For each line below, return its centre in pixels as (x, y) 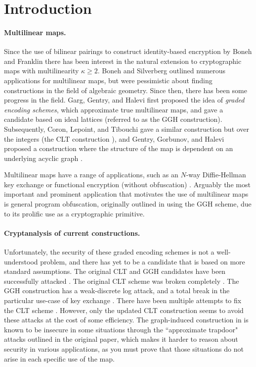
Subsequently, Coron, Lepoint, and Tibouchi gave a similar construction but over (127, 129)
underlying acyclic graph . (43, 158)
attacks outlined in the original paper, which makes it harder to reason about (121, 339)
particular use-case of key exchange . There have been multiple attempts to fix (123, 300)
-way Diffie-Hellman (216, 175)
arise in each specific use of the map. (59, 358)
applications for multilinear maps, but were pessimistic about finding (108, 80)
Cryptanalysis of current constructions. (72, 233)
